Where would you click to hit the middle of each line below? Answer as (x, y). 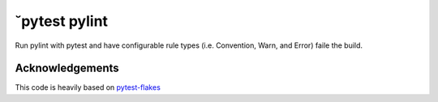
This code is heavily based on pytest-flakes (88, 87)
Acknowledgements (67, 68)
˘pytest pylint (62, 21)
